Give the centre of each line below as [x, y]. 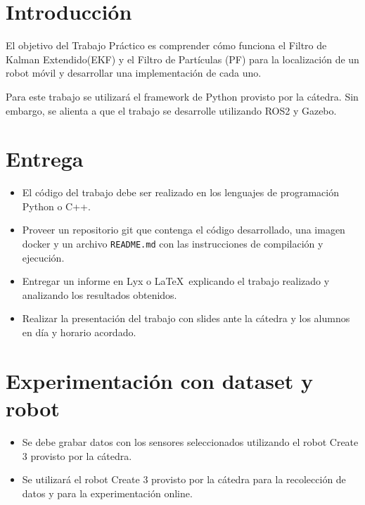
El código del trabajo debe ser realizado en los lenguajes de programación [180, 192]
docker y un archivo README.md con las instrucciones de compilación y [173, 243]
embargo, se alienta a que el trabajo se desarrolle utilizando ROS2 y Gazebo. [171, 110]
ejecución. [43, 257]
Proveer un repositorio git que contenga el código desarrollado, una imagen [184, 230]
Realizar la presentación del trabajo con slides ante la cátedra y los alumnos [186, 318]
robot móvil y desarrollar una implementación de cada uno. [134, 73]
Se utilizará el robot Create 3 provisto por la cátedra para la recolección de [184, 479]
